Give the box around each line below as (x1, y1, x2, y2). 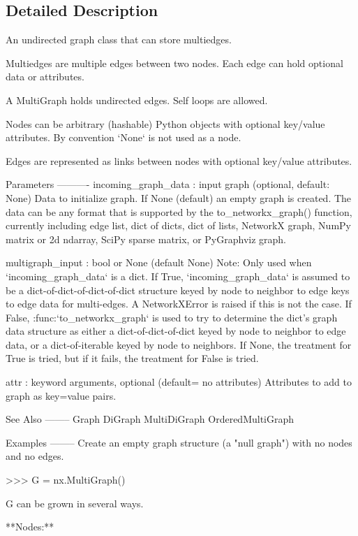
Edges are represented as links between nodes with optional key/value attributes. (6, 153, 352, 168)
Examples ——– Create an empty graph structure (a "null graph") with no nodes (6, 435, 352, 449)
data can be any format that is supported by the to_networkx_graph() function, (6, 204, 352, 219)
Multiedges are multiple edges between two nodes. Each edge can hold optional (6, 55, 343, 70)
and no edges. (6, 449, 64, 463)
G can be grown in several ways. (6, 495, 144, 510)
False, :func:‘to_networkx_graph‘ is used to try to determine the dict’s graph (6, 310, 338, 324)
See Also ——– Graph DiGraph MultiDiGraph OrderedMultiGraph (6, 412, 294, 426)
